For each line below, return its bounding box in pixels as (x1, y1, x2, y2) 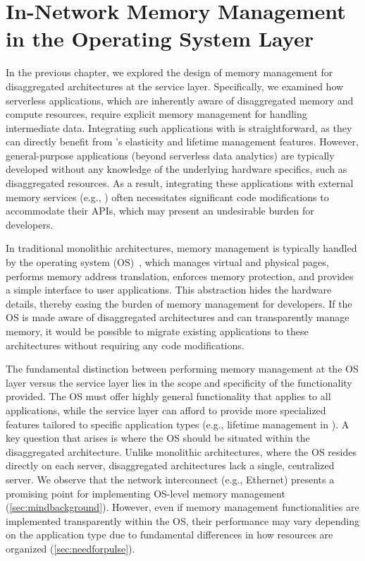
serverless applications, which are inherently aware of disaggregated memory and (6, 92, 354, 107)
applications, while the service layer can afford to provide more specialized (6, 402, 326, 417)
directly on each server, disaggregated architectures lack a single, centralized (6, 458, 335, 473)
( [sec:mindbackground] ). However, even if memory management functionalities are (6, 500, 359, 514)
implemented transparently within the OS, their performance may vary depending (6, 513, 360, 528)
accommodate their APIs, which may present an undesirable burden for (6, 203, 314, 218)
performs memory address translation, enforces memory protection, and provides (6, 268, 354, 283)
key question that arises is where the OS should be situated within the (6, 430, 310, 445)
